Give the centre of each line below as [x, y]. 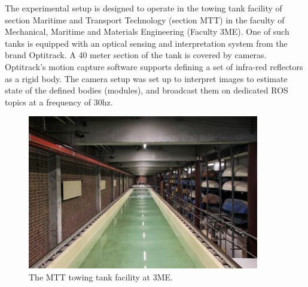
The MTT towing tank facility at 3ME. [101, 277]
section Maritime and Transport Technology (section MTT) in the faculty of [145, 19]
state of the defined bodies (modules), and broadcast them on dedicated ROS [147, 90]
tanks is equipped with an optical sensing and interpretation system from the [146, 43]
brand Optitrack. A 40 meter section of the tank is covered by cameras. [136, 55]
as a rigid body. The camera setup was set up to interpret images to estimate [146, 78]
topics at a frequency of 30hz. [59, 102]
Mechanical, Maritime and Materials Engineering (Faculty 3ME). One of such [147, 31]
